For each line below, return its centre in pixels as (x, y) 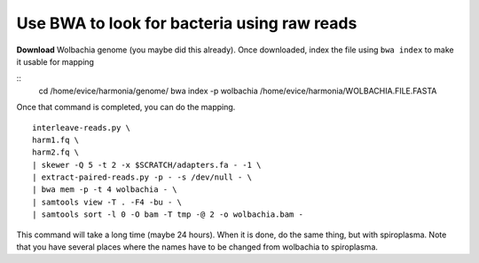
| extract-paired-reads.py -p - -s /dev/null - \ (142, 177)
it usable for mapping (55, 61)
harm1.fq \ (56, 139)
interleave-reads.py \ (82, 128)
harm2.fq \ (56, 152)
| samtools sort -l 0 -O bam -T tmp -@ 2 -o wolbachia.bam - (168, 215)
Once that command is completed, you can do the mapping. (126, 108)
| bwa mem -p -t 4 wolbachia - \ (105, 190)
